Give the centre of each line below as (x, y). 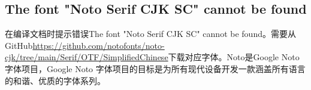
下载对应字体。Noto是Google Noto (234, 57)
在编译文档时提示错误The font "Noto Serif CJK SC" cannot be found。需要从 (150, 34)
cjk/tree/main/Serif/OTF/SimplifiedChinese (87, 57)
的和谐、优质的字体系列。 (55, 80)
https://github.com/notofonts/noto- (99, 45)
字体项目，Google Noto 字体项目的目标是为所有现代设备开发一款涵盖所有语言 (155, 68)
